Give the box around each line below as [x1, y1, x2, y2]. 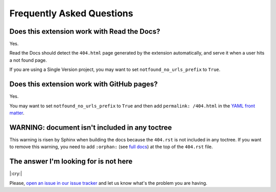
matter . [9, 110, 25, 116]
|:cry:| [9, 171, 22, 177]
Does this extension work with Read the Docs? [9, 27, 160, 36]
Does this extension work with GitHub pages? [9, 80, 158, 89]
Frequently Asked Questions [9, 8, 133, 19]
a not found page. [9, 57, 47, 63]
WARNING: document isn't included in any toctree [9, 123, 172, 132]
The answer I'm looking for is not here [9, 157, 133, 166]
